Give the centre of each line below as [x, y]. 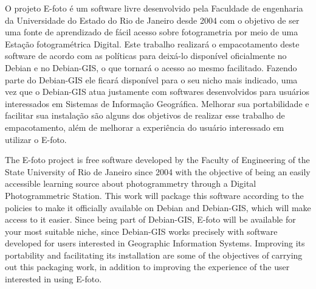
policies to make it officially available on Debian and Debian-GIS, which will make [158, 207]
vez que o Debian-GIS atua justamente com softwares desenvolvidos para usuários [157, 92]
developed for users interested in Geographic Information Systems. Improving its [155, 243]
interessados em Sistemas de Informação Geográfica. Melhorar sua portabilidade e [157, 103]
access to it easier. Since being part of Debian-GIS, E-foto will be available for [150, 219]
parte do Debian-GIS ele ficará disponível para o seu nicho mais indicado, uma [151, 79]
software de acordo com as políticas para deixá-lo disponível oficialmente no [146, 56]
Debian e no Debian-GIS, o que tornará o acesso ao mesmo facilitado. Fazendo [151, 67]
